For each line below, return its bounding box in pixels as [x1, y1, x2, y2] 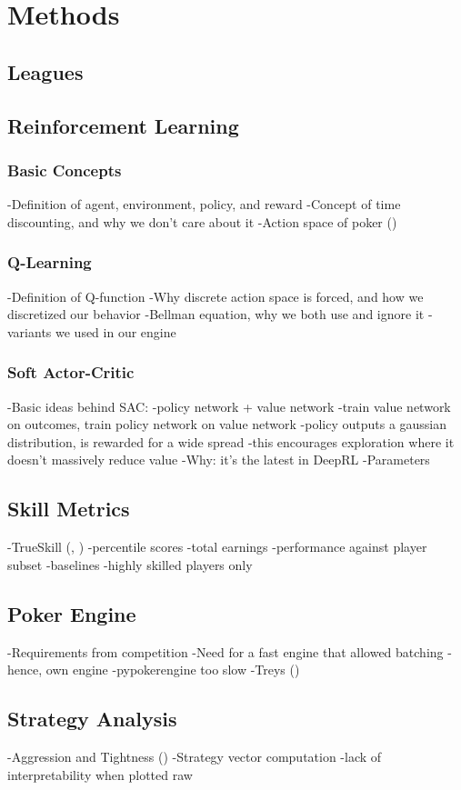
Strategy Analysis [7, 705, 177, 733]
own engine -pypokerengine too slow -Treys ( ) [45, 660, 300, 679]
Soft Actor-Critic [7, 361, 135, 384]
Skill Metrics [7, 495, 130, 523]
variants [7, 322, 52, 341]
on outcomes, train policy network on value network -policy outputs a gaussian [7, 415, 447, 434]
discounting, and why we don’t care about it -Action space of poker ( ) [7, 212, 397, 231]
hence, [7, 660, 43, 679]
